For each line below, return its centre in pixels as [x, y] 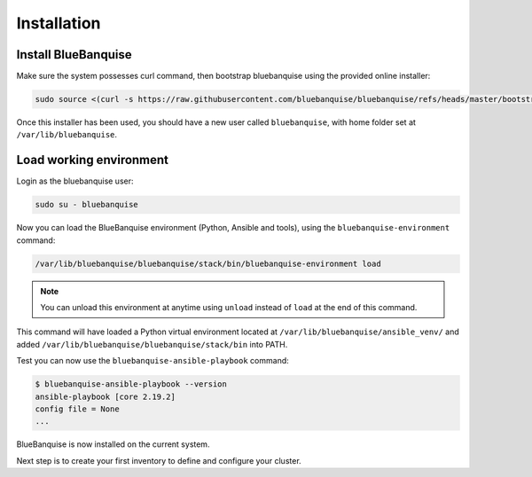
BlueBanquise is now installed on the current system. [113, 444]
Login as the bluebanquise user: [75, 181]
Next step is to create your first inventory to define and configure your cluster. [159, 460]
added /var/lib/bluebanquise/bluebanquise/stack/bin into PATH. [152, 344]
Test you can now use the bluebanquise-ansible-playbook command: [153, 361]
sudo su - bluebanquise [87, 205]
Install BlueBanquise [74, 55]
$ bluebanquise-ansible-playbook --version [131, 384]
